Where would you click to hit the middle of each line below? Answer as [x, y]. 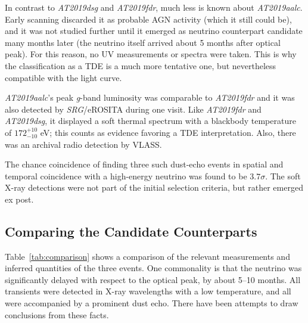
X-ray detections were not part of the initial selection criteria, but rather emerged [154, 187]
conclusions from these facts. [57, 314]
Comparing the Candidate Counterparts [131, 231]
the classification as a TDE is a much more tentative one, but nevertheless [141, 65]
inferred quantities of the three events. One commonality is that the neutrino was [153, 268]
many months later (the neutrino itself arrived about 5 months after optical [143, 42]
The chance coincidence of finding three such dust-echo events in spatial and [144, 164]
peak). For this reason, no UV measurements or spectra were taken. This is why [151, 54]
